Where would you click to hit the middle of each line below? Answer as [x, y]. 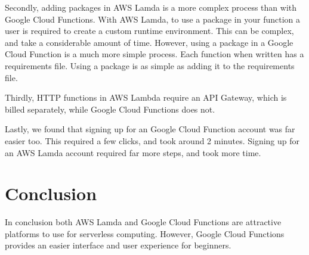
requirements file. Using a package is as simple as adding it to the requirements [150, 65]
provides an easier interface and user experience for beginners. [118, 245]
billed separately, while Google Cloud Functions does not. [110, 109]
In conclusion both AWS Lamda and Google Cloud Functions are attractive [143, 222]
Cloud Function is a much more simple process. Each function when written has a [154, 54]
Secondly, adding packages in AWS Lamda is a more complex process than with [151, 7]
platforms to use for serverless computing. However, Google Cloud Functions [145, 233]
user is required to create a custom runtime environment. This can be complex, [149, 31]
